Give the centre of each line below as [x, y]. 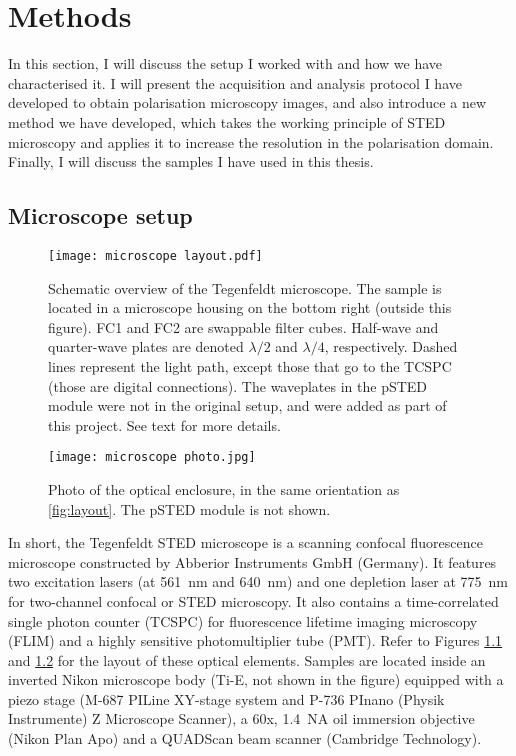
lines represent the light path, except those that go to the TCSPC [250, 365]
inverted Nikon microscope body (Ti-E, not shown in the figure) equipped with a [256, 679]
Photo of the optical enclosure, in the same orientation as [224, 488]
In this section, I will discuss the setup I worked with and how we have [225, 63]
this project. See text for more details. [164, 424]
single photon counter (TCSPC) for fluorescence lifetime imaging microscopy [243, 620]
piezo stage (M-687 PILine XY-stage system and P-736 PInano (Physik [226, 698]
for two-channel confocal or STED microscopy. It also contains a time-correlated [253, 600]
